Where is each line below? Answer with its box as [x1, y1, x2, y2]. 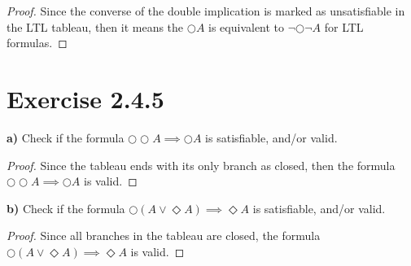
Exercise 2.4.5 [7, 81, 164, 115]
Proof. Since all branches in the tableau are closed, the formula [7, 227, 321, 244]
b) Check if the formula [7, 199, 125, 216]
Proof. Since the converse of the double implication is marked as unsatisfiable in [7, 2, 405, 19]
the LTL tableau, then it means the [7, 18, 184, 35]
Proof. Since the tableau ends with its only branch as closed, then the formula [7, 156, 396, 173]
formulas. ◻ [7, 34, 68, 51]
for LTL [324, 18, 364, 35]
